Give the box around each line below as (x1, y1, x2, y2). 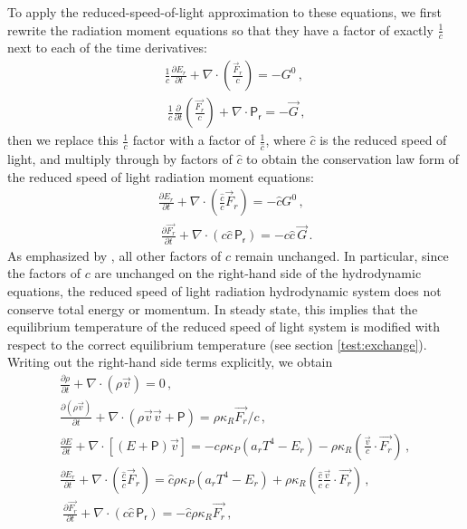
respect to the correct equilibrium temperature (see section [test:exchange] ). (7, 334, 427, 353)
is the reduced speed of (319, 130, 447, 149)
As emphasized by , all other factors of (7, 245, 222, 264)
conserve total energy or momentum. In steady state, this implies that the (7, 299, 418, 318)
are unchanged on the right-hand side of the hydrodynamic (94, 264, 422, 283)
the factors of (7, 264, 81, 283)
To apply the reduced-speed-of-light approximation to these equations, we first (7, 3, 442, 21)
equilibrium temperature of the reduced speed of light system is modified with (7, 317, 441, 336)
